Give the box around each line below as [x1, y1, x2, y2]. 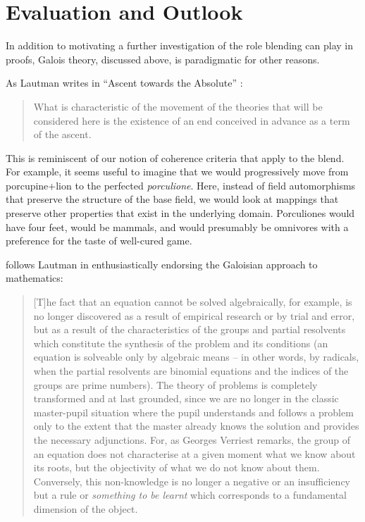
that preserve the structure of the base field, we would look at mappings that [6, 192, 339, 206]
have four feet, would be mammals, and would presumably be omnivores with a [6, 219, 349, 234]
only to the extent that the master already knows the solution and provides [33, 418, 359, 433]
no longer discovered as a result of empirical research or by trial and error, [33, 308, 355, 323]
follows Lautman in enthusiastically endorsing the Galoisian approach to [6, 256, 318, 271]
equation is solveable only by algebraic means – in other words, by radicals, [33, 349, 359, 364]
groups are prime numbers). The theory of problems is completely [33, 377, 318, 392]
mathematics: [6, 271, 63, 285]
